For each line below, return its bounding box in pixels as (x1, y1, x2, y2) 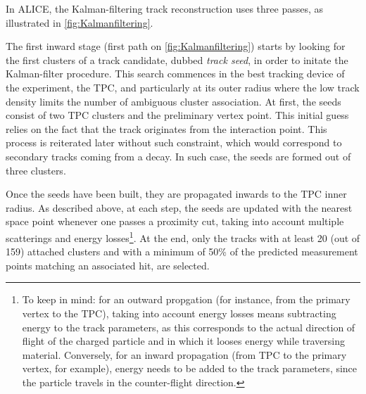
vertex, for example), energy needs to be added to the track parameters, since (22, 361, 358, 376)
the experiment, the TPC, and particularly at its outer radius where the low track (6, 80, 360, 94)
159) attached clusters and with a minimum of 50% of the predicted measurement (6, 244, 358, 259)
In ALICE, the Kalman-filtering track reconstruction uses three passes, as (6, 1, 324, 15)
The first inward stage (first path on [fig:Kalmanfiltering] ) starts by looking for (6, 39, 346, 53)
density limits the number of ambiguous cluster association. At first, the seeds (6, 94, 341, 108)
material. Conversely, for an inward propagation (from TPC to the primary (22, 347, 347, 362)
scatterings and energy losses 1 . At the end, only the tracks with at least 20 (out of (6, 228, 360, 245)
